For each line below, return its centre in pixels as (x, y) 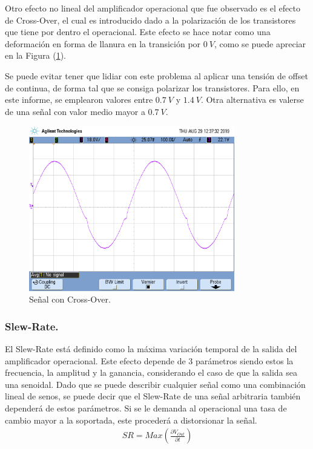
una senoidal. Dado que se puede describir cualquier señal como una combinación (155, 384)
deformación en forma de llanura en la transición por (103, 43)
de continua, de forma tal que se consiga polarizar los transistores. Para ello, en (152, 87)
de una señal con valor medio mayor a (75, 111)
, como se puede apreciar (260, 43)
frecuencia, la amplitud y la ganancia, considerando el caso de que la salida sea (151, 372)
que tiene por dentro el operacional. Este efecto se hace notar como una (138, 32)
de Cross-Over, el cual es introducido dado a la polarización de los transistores (150, 20)
